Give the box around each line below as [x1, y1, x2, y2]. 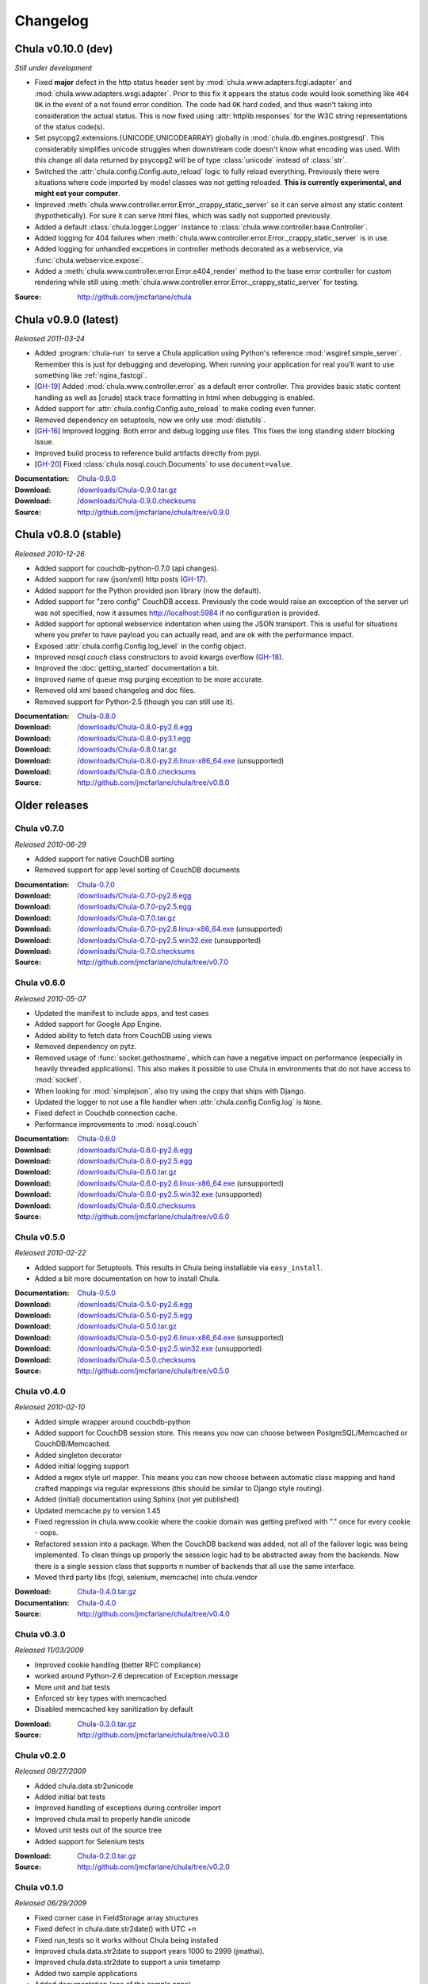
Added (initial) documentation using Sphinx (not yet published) [34, 1494, 239, 1504]
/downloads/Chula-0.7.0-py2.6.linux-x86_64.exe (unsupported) [77, 925, 283, 934]
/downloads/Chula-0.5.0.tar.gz [77, 1321, 178, 1331]
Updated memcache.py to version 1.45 [34, 1505, 162, 1515]
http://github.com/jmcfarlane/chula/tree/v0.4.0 [77, 1609, 230, 1619]
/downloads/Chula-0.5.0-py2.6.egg [77, 1299, 193, 1309]
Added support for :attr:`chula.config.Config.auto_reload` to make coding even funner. [34, 404, 316, 413]
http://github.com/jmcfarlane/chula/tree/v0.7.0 [77, 957, 229, 967]
